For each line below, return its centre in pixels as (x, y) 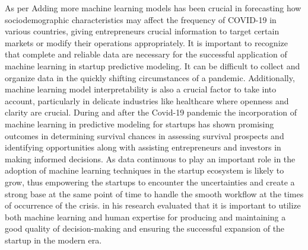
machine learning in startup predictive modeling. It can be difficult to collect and (153, 65)
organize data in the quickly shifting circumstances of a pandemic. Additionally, (150, 77)
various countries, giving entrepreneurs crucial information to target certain (142, 31)
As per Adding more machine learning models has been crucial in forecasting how (153, 8)
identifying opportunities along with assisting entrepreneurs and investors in (143, 147)
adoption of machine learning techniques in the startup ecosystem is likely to (145, 170)
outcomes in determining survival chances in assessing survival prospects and (145, 135)
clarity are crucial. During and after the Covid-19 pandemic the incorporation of (151, 112)
